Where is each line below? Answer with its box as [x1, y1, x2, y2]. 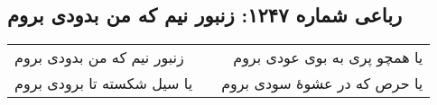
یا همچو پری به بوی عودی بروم [233, 47, 423, 68]
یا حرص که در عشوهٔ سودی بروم [221, 73, 423, 94]
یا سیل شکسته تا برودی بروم [14, 73, 193, 94]
